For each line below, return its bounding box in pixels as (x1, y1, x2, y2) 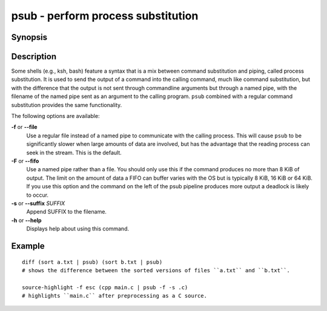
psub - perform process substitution (11, 9, 199, 22)
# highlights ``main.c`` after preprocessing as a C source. (22, 292, 207, 300)
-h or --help (11, 217, 42, 224)
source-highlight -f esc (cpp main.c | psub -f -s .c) (22, 284, 188, 290)
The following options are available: (11, 113, 100, 120)
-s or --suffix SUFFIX (11, 200, 65, 207)
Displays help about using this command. (26, 225, 130, 232)
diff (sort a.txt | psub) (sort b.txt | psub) (22, 258, 163, 266)
